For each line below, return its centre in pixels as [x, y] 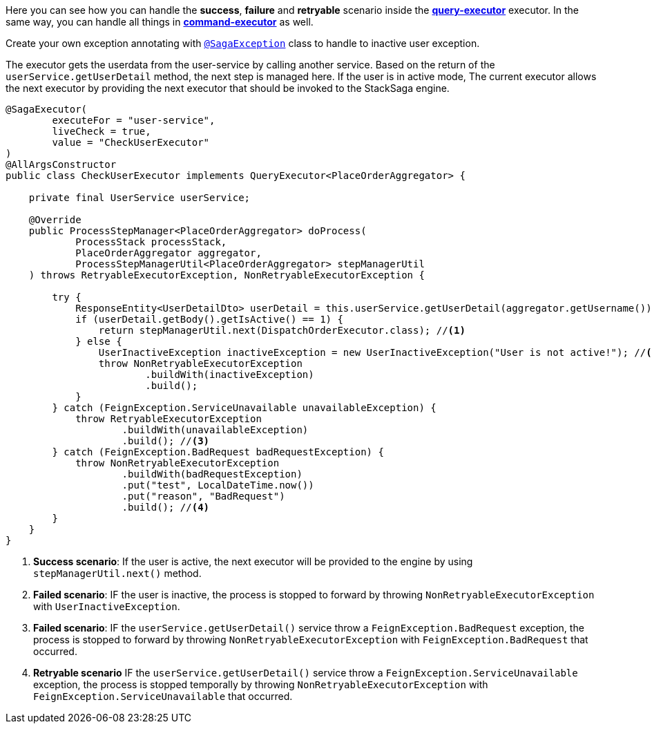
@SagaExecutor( [47, 109]
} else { [99, 341]
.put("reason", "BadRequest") [203, 496]
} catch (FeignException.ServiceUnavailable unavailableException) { [244, 408]
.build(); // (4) [166, 507]
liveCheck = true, [102, 131]
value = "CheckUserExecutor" [131, 142]
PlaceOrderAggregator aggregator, [169, 253]
